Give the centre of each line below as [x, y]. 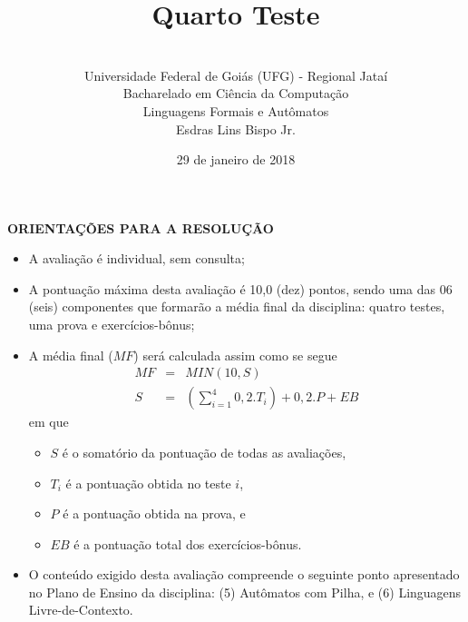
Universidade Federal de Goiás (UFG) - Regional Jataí [236, 75]
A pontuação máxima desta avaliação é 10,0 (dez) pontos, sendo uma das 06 [240, 288]
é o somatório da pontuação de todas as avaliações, [204, 452]
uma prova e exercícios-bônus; [112, 325]
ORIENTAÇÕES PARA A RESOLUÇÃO [141, 227]
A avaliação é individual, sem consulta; [136, 258]
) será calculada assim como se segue [235, 355]
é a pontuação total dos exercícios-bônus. [188, 543]
